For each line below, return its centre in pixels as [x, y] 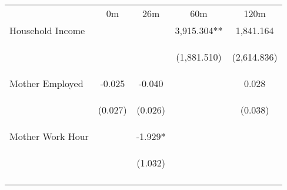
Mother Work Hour [49, 136]
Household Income [47, 30]
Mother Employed [46, 83]
